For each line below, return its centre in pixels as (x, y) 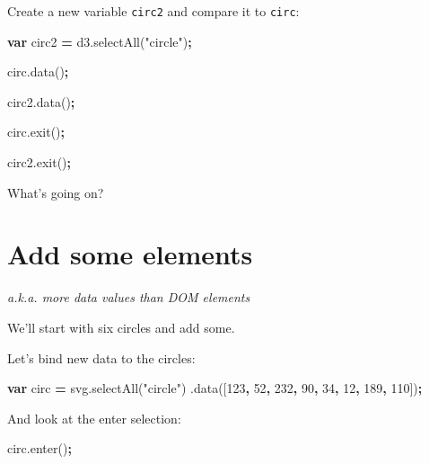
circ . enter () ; (39, 448)
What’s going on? (56, 192)
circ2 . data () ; (41, 101)
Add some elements (130, 254)
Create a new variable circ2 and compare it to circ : (153, 11)
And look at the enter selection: (94, 418)
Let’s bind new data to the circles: (101, 357)
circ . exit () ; (36, 132)
